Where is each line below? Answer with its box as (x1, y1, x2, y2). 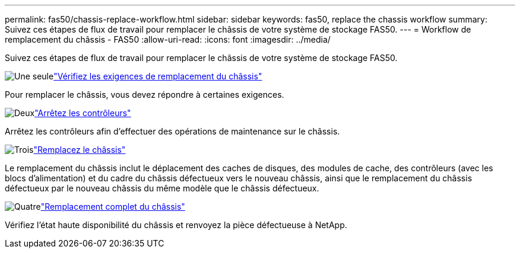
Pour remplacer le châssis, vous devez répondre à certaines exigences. (5, 89, 284, 100)
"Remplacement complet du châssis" (40, 201, 185, 212)
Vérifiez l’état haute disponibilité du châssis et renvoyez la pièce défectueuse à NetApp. (5, 220, 347, 230)
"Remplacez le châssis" (33, 145, 126, 155)
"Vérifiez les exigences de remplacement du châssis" (53, 71, 262, 81)
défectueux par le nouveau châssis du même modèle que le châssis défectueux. (5, 183, 319, 193)
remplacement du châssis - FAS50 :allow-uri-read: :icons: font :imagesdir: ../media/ (5, 34, 331, 44)
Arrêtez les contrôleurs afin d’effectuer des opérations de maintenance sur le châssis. (5, 126, 340, 136)
